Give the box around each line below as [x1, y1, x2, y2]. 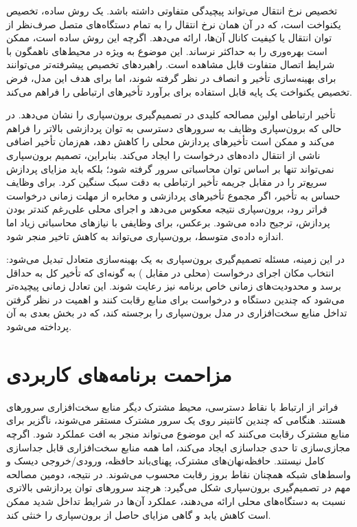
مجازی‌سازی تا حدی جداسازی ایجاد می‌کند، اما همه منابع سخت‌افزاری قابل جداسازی [6, 440, 350, 454]
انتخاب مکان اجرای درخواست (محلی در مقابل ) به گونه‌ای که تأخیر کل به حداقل [6, 265, 334, 279]
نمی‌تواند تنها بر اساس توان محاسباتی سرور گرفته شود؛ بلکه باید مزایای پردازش [6, 161, 334, 175]
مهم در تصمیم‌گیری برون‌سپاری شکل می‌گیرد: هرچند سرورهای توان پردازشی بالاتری [6, 480, 351, 495]
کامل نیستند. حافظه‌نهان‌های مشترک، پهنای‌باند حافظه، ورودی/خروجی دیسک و [6, 453, 325, 468]
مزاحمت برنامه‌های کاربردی [6, 359, 232, 387]
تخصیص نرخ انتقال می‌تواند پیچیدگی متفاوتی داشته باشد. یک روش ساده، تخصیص [6, 3, 338, 17]
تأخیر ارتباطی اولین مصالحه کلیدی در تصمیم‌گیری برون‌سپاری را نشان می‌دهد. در [6, 107, 336, 122]
